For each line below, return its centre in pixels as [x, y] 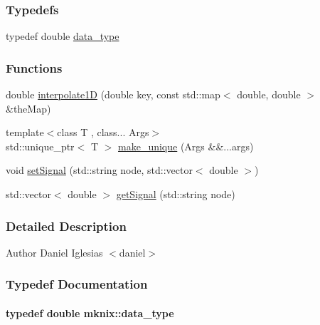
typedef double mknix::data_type [90, 313]
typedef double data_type [63, 36]
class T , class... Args [103, 132]
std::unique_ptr [40, 146]
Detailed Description [66, 226]
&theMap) [28, 108]
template [25, 132]
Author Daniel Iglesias [54, 252]
